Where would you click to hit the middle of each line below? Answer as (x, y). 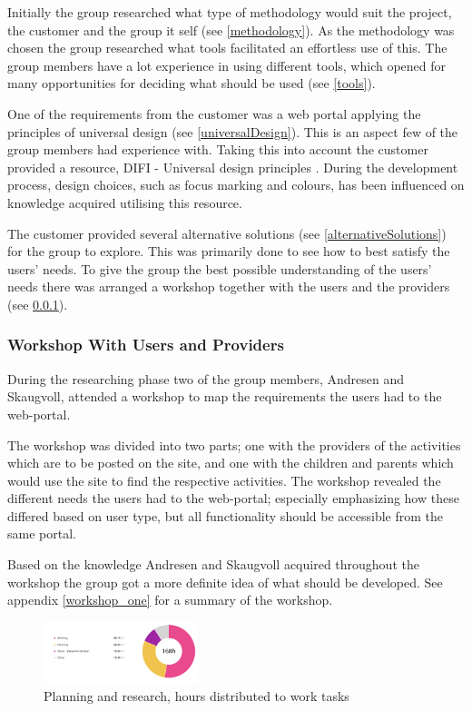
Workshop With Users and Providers (146, 345)
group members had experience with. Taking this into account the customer (218, 149)
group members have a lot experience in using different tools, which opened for (227, 65)
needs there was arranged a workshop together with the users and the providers (229, 286)
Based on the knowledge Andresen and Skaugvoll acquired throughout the (213, 564)
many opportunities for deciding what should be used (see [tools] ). (192, 83)
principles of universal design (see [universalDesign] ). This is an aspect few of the (233, 131)
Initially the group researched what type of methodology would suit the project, (230, 12)
